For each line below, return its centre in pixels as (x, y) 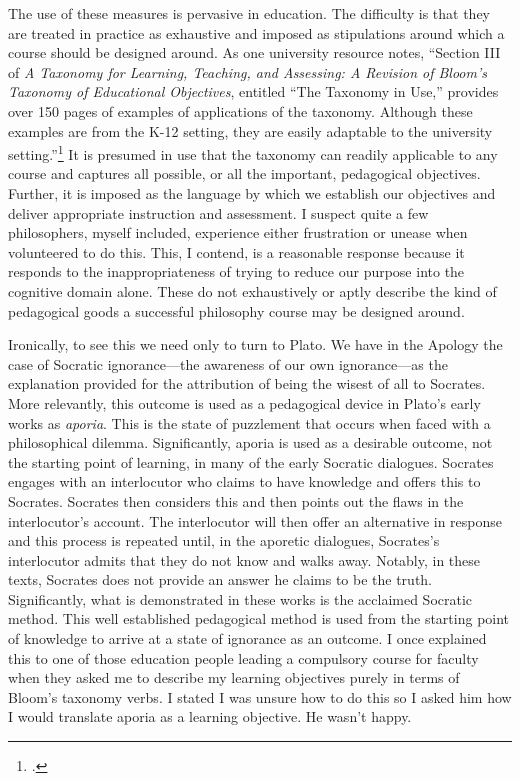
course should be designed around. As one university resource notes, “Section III (254, 52)
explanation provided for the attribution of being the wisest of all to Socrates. (247, 383)
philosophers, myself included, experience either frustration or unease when (238, 232)
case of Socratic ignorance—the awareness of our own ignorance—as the (228, 363)
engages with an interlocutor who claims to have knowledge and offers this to (244, 481)
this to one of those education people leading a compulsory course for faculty (243, 657)
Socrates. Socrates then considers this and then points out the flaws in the (236, 500)
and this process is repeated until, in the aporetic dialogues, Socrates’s (224, 540)
